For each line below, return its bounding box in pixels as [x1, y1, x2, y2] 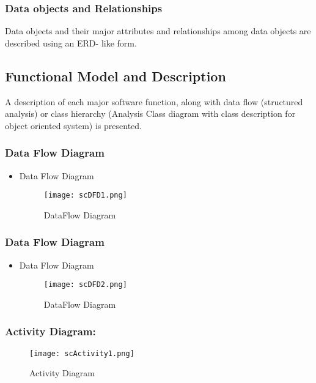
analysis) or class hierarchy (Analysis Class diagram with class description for [5, 107, 296, 120]
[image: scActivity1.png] [29, 349, 134, 358]
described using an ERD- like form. [5, 36, 137, 49]
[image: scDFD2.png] [43, 280, 127, 289]
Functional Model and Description [5, 66, 226, 85]
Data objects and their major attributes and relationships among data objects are [5, 24, 311, 37]
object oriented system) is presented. [5, 119, 142, 132]
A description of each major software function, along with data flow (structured [5, 95, 303, 108]
